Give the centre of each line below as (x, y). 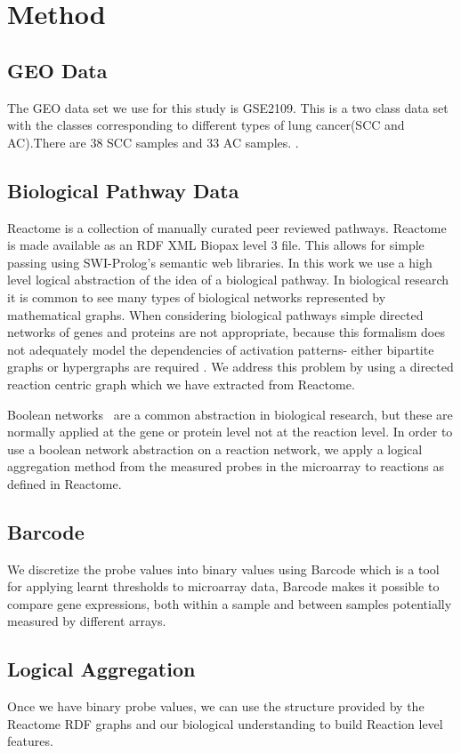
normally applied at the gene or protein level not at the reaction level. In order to (230, 432)
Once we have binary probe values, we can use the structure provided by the (216, 706)
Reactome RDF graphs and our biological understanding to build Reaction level (225, 723)
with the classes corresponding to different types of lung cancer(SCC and (206, 125)
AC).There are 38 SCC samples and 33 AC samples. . (153, 142)
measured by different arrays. (87, 621)
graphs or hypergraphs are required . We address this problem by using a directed (230, 367)
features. (30, 741)
